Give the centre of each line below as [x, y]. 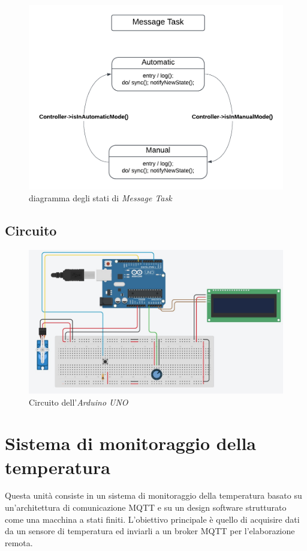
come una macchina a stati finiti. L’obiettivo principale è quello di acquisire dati [152, 519]
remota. [19, 542]
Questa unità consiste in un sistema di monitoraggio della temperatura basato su [153, 495]
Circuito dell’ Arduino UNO [79, 402]
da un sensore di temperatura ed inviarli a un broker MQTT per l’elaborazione [150, 531]
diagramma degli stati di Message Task [100, 197]
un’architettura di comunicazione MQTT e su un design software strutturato [146, 507]
